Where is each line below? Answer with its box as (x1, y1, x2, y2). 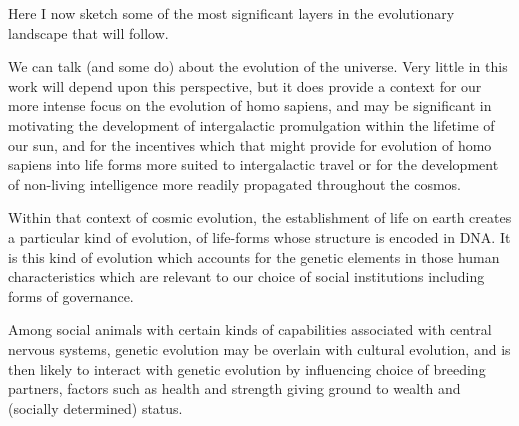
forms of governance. (8, 285, 134, 306)
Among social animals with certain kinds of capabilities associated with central (8, 319, 492, 340)
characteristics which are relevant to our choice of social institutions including (8, 266, 485, 287)
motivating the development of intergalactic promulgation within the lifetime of (8, 114, 495, 135)
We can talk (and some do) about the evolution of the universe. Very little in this (8, 56, 508, 77)
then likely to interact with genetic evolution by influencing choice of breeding (8, 358, 486, 379)
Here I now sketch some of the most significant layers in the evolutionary (8, 3, 455, 23)
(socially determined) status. (8, 397, 183, 418)
